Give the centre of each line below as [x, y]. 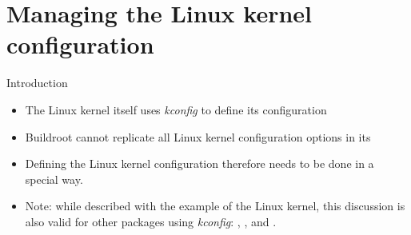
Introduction [37, 83]
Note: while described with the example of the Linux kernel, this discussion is [215, 206]
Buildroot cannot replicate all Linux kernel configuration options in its [198, 136]
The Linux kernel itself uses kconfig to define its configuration [176, 109]
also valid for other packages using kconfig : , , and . [151, 221]
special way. [54, 179]
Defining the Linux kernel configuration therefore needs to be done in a [200, 163]
